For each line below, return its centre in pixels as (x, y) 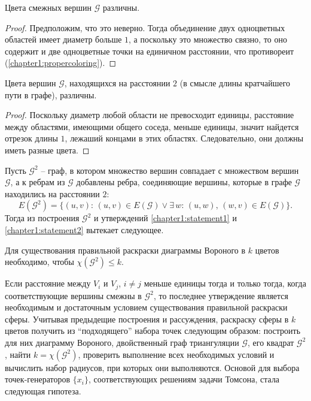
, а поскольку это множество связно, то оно (208, 39)
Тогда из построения (42, 218)
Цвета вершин (31, 82)
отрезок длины (31, 138)
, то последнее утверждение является (221, 295)
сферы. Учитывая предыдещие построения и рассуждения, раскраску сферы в (147, 319)
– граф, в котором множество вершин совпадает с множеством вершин (170, 170)
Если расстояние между (48, 283)
